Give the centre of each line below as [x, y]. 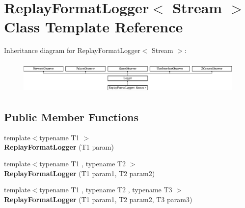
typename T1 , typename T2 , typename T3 [106, 190]
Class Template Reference [94, 27]
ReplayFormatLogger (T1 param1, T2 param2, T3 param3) [98, 199]
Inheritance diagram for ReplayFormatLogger [72, 50]
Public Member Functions [71, 117]
